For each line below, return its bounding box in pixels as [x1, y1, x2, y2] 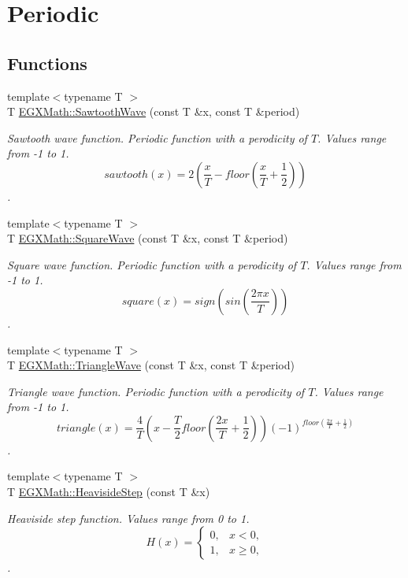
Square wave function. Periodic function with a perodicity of [7, 256, 297, 272]
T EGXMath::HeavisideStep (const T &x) [7, 484, 210, 500]
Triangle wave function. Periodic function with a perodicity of [7, 383, 305, 399]
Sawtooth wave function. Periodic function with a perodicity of [7, 129, 307, 146]
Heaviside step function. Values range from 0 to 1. [7, 509, 250, 526]
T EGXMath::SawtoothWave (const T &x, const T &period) [7, 103, 300, 120]
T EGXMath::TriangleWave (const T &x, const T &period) [7, 357, 295, 373]
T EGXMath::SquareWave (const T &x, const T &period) [7, 230, 288, 246]
